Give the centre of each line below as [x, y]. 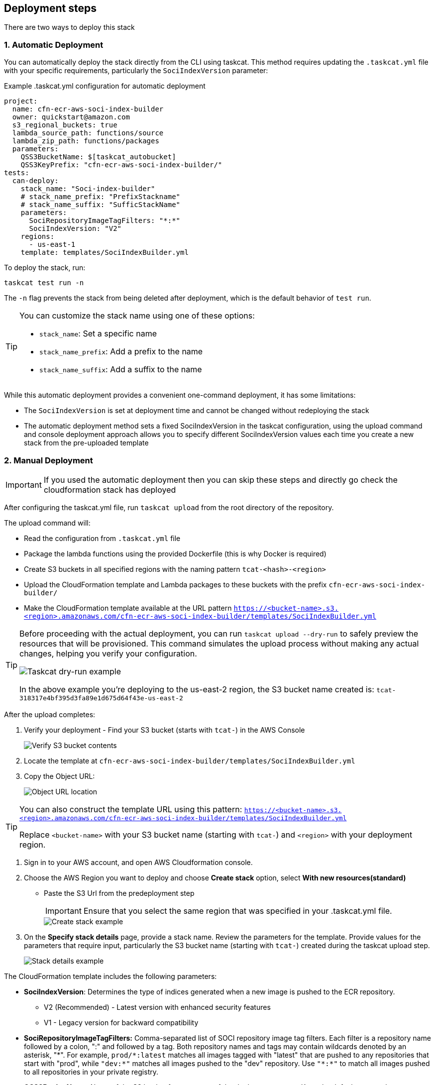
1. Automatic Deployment [54, 45]
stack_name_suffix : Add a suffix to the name [121, 370]
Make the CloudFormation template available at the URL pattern [128, 608]
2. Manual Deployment [49, 460]
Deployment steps [50, 8]
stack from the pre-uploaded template [86, 443]
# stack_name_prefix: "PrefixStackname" [101, 197]
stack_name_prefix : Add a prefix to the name [121, 352]
